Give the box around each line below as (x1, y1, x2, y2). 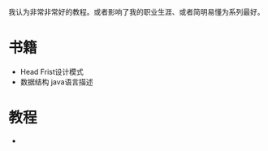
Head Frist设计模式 (19, 67, 84, 76)
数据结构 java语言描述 (19, 76, 93, 87)
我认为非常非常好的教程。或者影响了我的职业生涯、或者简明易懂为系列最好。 (8, 7, 265, 16)
